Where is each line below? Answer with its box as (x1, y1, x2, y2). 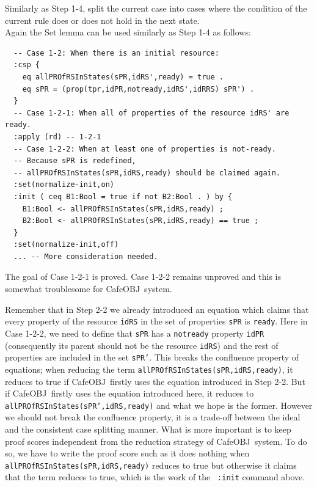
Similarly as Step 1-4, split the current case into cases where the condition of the (5, 2, 307, 14)
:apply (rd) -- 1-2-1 (13, 132, 101, 141)
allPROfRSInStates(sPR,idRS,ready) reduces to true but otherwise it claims (5, 458, 297, 471)
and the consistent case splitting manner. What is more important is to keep (5, 422, 291, 435)
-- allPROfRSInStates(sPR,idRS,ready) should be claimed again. (13, 168, 281, 177)
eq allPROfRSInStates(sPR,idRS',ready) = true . (22, 72, 224, 81)
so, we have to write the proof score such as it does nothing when (5, 447, 250, 460)
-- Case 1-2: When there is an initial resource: (13, 48, 219, 57)
